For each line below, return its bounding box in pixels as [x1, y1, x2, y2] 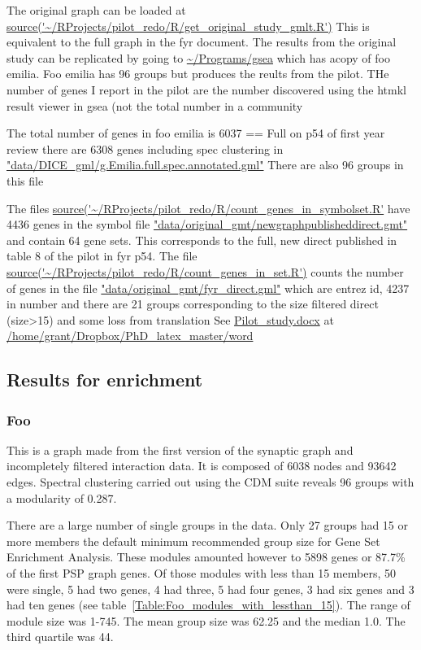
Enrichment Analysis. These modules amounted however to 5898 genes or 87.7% [7, 548, 406, 565]
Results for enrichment [7, 367, 203, 392]
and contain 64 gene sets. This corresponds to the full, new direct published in [7, 231, 397, 248]
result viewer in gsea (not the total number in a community [7, 97, 303, 114]
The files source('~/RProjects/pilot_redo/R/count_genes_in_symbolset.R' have [7, 199, 410, 216]
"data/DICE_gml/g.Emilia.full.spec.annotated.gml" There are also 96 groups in [7, 156, 404, 173]
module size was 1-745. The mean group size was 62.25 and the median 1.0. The [7, 612, 406, 629]
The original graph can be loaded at [7, 2, 186, 18]
